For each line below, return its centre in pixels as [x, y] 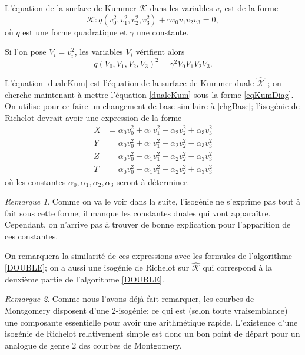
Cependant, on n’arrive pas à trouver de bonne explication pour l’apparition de [148, 224]
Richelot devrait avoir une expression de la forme [93, 117]
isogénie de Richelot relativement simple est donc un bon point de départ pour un [152, 333]
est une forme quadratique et [75, 32]
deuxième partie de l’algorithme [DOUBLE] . [84, 279]
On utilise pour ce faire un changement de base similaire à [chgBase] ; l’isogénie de [152, 106]
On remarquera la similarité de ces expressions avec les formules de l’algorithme [149, 256]
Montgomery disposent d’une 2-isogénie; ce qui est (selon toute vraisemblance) [146, 310]
